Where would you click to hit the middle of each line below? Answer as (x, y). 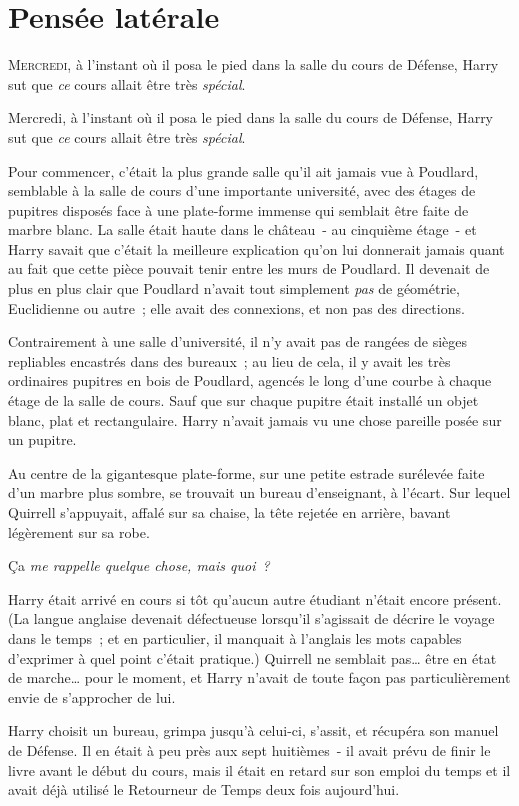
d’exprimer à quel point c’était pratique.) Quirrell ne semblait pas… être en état (252, 657)
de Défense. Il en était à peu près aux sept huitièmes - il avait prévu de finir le (249, 749)
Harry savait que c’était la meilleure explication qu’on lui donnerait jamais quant (256, 248)
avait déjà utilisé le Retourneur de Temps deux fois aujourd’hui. (204, 789)
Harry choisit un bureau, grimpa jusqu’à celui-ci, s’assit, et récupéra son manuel (253, 730)
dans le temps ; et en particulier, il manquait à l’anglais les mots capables (235, 637)
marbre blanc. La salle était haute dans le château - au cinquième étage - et (242, 229)
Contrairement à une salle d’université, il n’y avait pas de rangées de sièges (238, 341)
